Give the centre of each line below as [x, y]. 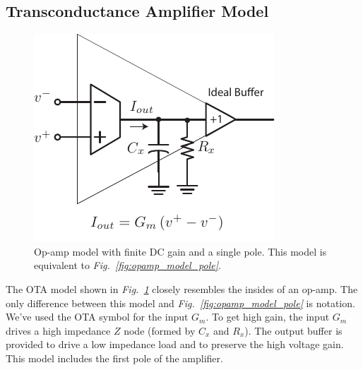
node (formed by [160, 330]
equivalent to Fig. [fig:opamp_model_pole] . [127, 265]
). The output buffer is [293, 330]
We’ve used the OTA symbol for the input [97, 317]
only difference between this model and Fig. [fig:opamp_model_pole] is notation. [180, 303]
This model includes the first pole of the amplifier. [114, 358]
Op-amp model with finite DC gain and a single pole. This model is [180, 251]
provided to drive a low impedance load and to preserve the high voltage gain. [175, 344]
